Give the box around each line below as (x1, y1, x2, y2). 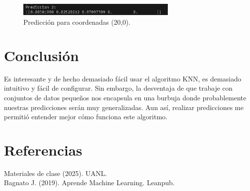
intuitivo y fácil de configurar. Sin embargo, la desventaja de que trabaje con (4, 83, 233, 93)
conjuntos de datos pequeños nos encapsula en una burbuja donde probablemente (4, 92, 247, 102)
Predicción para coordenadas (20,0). (23, 17, 131, 27)
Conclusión (4, 45, 79, 65)
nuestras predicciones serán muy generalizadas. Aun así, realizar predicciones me (4, 102, 244, 112)
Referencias (4, 140, 83, 159)
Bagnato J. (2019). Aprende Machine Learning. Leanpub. (4, 177, 175, 188)
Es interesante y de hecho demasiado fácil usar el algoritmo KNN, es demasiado (4, 73, 241, 83)
